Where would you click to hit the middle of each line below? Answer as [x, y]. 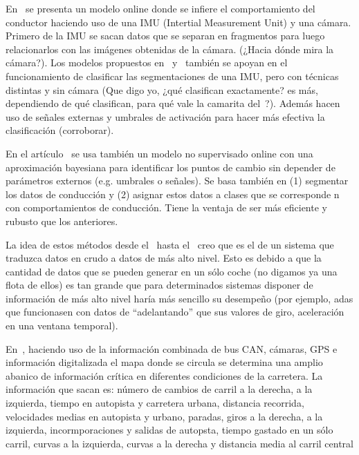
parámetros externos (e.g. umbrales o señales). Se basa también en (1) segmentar [177, 181]
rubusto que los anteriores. [62, 221]
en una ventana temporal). [62, 326]
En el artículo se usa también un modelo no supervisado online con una [159, 153]
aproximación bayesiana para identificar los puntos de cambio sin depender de [171, 167]
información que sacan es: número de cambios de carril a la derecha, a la [159, 389]
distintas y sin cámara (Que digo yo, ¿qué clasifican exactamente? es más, [162, 89]
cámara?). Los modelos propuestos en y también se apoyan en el [147, 62]
